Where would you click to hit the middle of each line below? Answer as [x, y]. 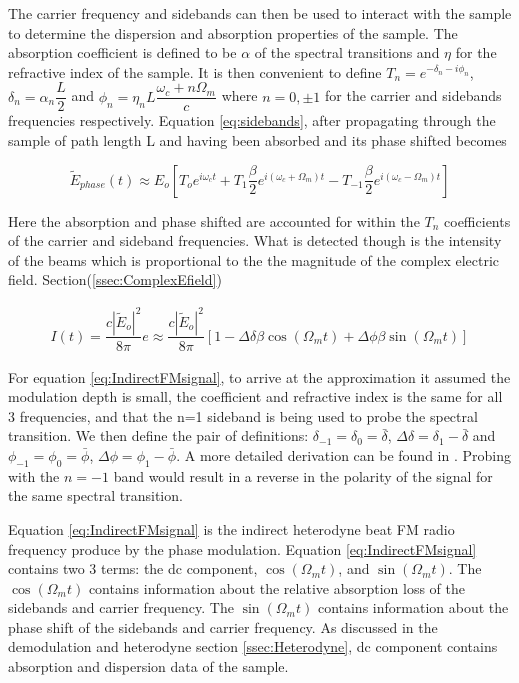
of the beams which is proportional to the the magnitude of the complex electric [254, 259]
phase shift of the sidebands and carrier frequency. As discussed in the [223, 626]
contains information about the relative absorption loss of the [277, 587]
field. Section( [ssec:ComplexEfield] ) [115, 279]
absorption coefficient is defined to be [122, 52]
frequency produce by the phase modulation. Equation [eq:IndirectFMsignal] [242, 548]
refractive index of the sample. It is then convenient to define [195, 71]
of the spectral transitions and [347, 52]
